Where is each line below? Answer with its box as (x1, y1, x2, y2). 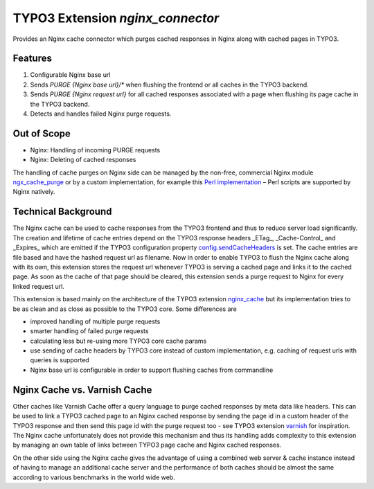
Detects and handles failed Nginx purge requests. (30, 109, 172, 118)
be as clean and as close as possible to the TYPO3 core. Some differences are (12, 305, 237, 313)
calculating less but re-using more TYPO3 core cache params (30, 337, 207, 345)
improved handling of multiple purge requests (30, 317, 161, 326)
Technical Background (12, 206, 112, 217)
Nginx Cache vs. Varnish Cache (12, 384, 152, 395)
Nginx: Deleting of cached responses (30, 156, 136, 164)
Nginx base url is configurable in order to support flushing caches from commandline (30, 366, 274, 374)
